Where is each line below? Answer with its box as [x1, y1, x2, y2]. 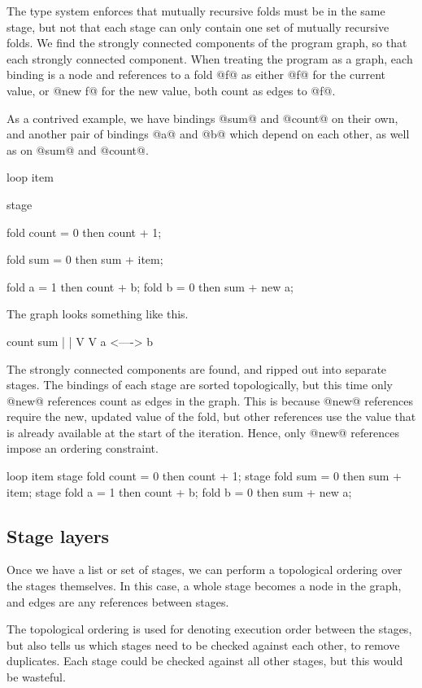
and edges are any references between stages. [7, 593, 229, 610]
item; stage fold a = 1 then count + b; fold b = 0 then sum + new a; [7, 483, 352, 500]
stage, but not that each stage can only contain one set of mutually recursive [7, 18, 389, 35]
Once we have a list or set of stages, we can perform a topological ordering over [7, 561, 402, 578]
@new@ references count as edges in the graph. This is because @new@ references [7, 392, 413, 409]
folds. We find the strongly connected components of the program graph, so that [7, 34, 407, 51]
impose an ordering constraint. [7, 440, 159, 457]
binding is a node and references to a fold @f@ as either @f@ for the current [7, 66, 385, 83]
